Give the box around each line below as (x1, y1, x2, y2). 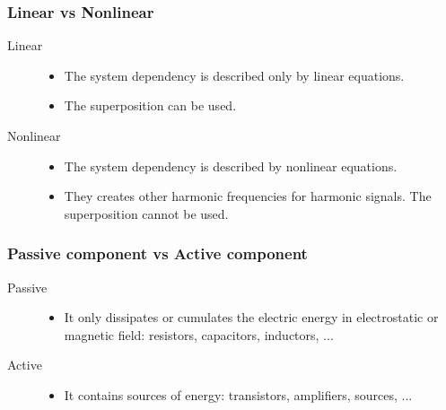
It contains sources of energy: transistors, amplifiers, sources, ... (64, 385, 413, 404)
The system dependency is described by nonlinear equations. (64, 156, 398, 175)
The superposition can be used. (64, 96, 237, 115)
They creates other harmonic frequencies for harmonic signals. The (64, 187, 432, 205)
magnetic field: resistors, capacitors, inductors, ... (64, 325, 334, 344)
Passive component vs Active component (7, 242, 308, 265)
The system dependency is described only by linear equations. (64, 65, 405, 84)
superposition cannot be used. (64, 204, 229, 222)
